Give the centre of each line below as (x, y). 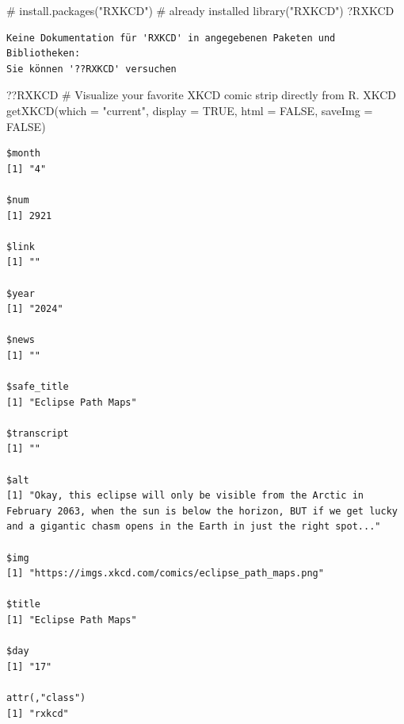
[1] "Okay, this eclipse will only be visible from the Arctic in (185, 496)
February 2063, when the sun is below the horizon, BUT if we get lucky (202, 511)
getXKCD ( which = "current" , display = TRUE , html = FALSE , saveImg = (190, 110)
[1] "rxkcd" (38, 713)
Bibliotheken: (44, 54)
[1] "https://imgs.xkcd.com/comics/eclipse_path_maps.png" (165, 574)
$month (23, 154)
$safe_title (38, 387)
